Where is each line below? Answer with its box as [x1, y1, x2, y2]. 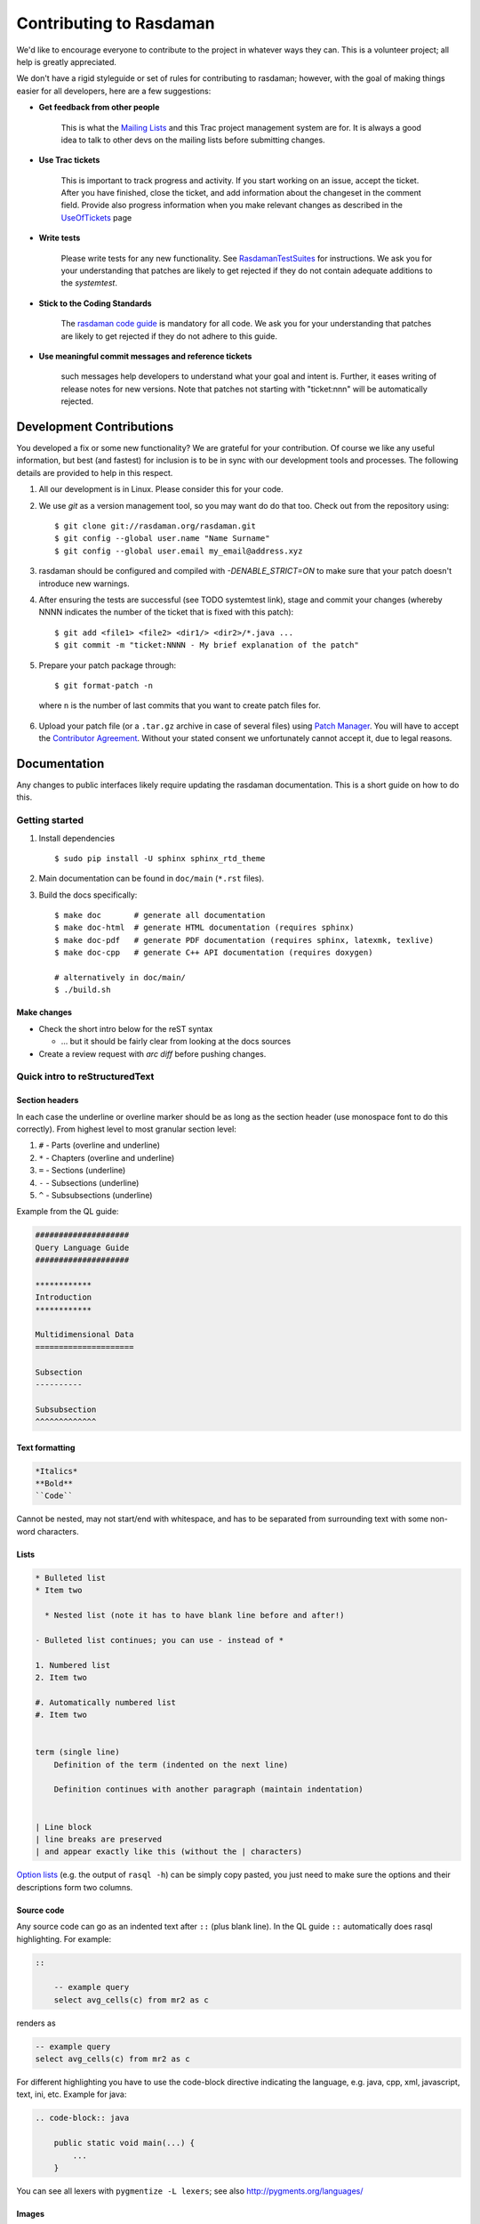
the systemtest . [60, 278, 117, 288]
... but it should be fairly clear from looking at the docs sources [60, 1036, 292, 1047]
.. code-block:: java [35, 2113, 130, 2123]
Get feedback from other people [38, 102, 160, 113]
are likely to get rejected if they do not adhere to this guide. [60, 330, 278, 342]
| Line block [35, 1822, 92, 1832]
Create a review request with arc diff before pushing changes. [38, 1048, 267, 1059]
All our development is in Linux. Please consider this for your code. [38, 484, 284, 495]
